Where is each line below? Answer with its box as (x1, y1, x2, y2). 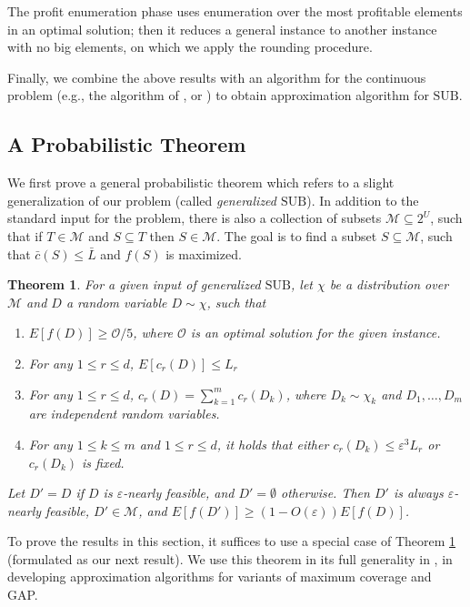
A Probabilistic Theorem (7, 130, 246, 158)
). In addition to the (306, 190, 419, 209)
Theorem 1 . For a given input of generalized (7, 275, 261, 294)
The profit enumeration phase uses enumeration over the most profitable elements (7, 2, 463, 20)
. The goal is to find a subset (216, 226, 377, 245)
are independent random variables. (28, 404, 220, 423)
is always (393, 483, 444, 502)
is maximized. (165, 244, 242, 263)
